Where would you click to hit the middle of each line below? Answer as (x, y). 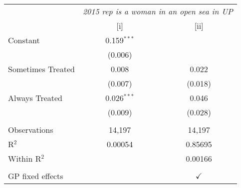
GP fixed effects (36, 176)
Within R (25, 158)
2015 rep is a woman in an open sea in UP (158, 11)
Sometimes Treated (41, 69)
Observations (31, 130)
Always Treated (35, 98)
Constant (24, 40)
